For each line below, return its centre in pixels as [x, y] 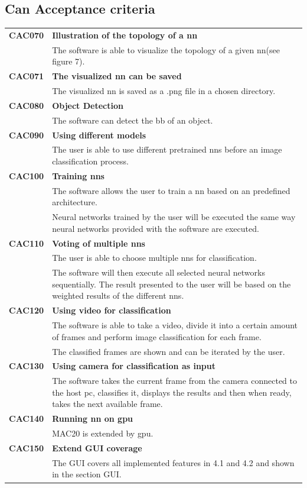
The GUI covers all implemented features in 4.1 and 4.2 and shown [173, 462]
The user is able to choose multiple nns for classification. [154, 258]
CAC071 [27, 76]
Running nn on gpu [93, 418]
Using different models [99, 135]
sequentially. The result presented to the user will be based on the [172, 284]
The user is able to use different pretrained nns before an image [167, 149]
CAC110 [27, 243]
